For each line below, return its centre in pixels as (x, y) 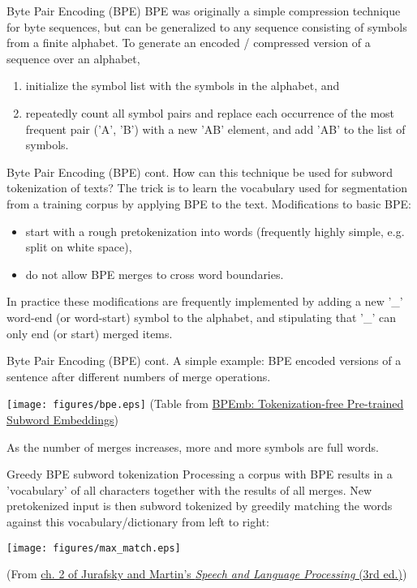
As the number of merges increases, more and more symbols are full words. (193, 446)
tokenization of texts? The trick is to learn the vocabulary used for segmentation (207, 188)
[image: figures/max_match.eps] (94, 548)
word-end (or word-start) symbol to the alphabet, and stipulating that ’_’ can (201, 317)
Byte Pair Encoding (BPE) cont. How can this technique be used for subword (200, 172)
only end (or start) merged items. (90, 333)
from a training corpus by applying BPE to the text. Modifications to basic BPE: (209, 203)
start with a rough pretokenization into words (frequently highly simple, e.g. (215, 231)
